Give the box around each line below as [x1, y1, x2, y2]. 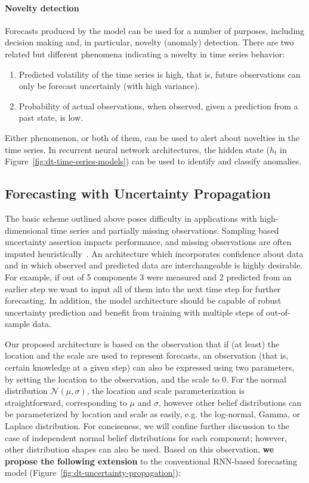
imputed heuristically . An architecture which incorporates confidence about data [5, 247, 304, 259]
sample [5, 317, 30, 330]
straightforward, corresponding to [5, 396, 127, 408]
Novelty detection [5, 1, 79, 14]
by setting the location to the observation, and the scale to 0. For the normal [5, 372, 286, 385]
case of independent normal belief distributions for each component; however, [5, 431, 287, 444]
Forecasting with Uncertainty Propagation [5, 184, 271, 203]
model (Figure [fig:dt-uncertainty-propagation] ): [5, 466, 181, 479]
